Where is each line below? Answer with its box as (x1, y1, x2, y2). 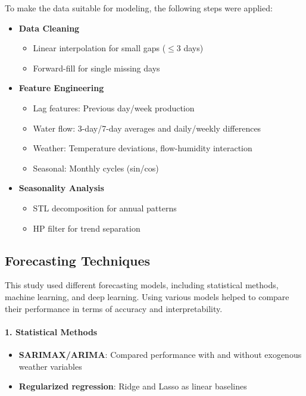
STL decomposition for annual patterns (33, 201, 177, 214)
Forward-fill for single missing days (33, 61, 160, 74)
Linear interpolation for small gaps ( (33, 42, 166, 54)
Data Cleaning (18, 21, 80, 34)
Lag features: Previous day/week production (33, 101, 195, 114)
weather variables (18, 360, 82, 372)
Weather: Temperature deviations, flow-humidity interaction (33, 142, 252, 154)
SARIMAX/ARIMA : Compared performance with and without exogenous (18, 348, 302, 360)
